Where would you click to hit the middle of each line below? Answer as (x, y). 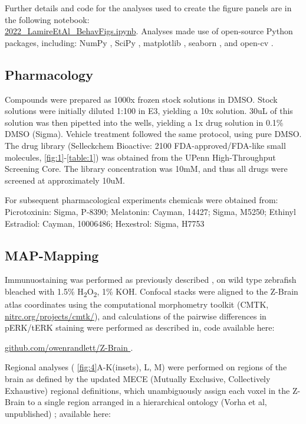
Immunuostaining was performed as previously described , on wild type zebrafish (151, 280)
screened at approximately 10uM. (65, 180)
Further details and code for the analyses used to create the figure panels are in (148, 8)
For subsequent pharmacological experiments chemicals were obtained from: (142, 200)
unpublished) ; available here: (58, 413)
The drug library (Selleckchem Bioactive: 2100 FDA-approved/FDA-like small (145, 145)
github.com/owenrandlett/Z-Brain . (69, 347)
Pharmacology (49, 74)
